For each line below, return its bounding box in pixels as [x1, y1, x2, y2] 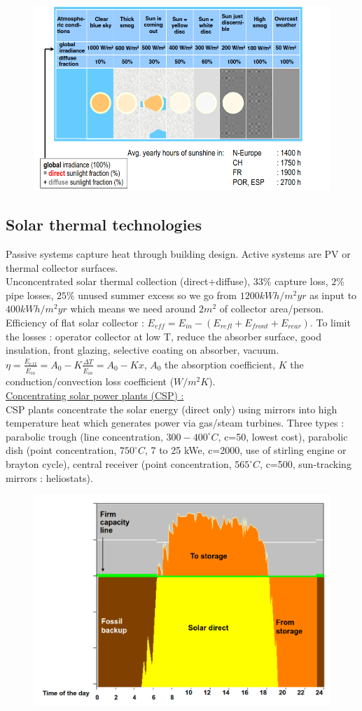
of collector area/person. [219, 301, 324, 316]
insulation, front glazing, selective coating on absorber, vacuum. [6, 343, 279, 357]
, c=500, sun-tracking [260, 457, 351, 471]
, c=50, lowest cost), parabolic [218, 429, 348, 443]
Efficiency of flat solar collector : [6, 315, 144, 329]
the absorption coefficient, [165, 357, 276, 371]
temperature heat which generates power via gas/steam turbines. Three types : [6, 415, 344, 430]
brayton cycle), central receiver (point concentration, [6, 457, 232, 471]
